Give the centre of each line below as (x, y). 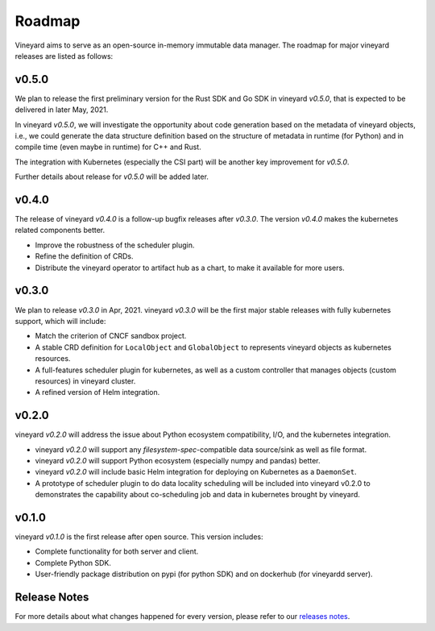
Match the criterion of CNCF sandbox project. (111, 336)
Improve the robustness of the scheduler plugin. (115, 245)
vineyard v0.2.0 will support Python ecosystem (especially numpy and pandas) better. (178, 460)
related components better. (60, 230)
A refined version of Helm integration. (97, 392)
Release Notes (52, 598)
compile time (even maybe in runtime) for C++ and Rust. (108, 147)
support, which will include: (60, 321)
